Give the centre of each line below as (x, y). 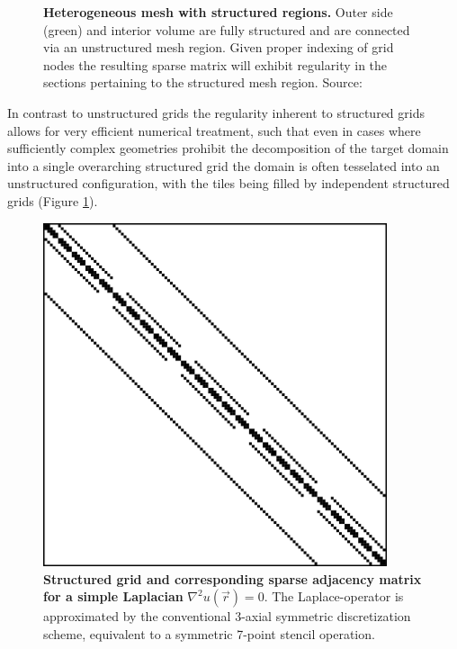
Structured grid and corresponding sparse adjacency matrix (233, 578)
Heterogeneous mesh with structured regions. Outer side (218, 12)
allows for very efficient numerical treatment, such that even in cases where (214, 130)
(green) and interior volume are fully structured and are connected (227, 29)
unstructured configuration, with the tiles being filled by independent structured (228, 183)
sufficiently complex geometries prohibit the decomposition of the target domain (228, 148)
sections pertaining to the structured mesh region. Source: (203, 82)
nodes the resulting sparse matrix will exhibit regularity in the (215, 64)
